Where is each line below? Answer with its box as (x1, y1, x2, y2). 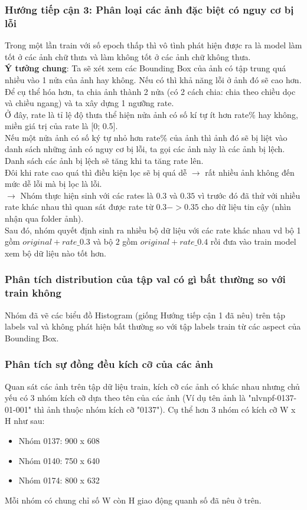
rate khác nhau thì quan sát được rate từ (5, 200, 153, 213)
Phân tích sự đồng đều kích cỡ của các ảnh (5, 357, 213, 371)
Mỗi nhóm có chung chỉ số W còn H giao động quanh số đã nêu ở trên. (5, 493, 262, 506)
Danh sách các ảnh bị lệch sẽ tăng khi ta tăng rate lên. (5, 154, 204, 167)
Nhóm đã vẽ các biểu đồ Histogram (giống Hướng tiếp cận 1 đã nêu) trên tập (5, 308, 285, 321)
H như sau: (5, 414, 45, 427)
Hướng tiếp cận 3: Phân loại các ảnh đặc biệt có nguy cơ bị (5, 2, 294, 17)
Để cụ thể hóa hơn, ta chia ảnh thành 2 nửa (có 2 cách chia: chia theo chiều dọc (5, 85, 296, 97)
